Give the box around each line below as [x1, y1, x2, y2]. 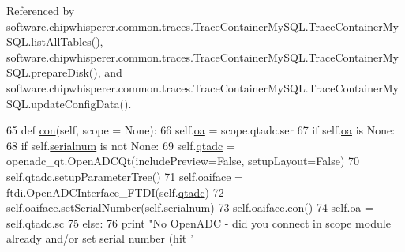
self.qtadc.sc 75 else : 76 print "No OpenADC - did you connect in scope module [6, 214, 391, 231]
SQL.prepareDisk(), [6, 64, 101, 81]
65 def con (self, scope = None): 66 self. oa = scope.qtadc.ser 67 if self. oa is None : [6, 122, 396, 138]
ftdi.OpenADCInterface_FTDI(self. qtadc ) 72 [6, 183, 224, 200]
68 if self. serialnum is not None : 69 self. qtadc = [6, 137, 235, 153]
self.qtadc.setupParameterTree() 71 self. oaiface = [6, 167, 243, 184]
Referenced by [6, 2, 75, 18]
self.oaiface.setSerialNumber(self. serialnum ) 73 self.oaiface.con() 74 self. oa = [6, 199, 373, 216]
